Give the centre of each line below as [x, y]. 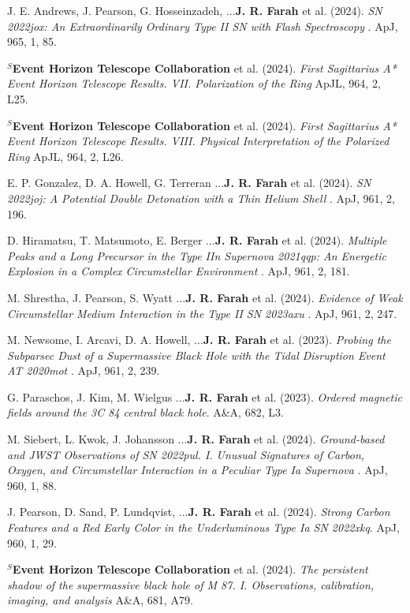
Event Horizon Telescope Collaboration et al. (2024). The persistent [190, 569]
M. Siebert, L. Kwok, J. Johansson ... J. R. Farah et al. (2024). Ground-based [196, 439]
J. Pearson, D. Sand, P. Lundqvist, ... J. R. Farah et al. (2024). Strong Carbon [199, 512]
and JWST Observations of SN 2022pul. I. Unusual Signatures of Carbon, [186, 454]
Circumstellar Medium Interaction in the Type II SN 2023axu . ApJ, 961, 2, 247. [202, 313]
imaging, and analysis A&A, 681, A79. [100, 600]
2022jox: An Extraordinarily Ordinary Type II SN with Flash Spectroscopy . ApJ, [203, 26]
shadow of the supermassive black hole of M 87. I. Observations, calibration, [191, 584]
